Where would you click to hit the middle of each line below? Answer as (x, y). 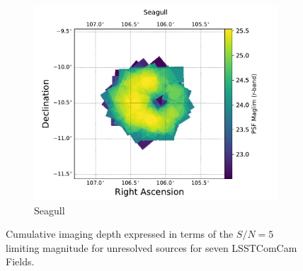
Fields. (20, 261)
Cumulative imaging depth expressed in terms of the (120, 234)
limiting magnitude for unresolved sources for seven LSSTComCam (151, 247)
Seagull (50, 210)
